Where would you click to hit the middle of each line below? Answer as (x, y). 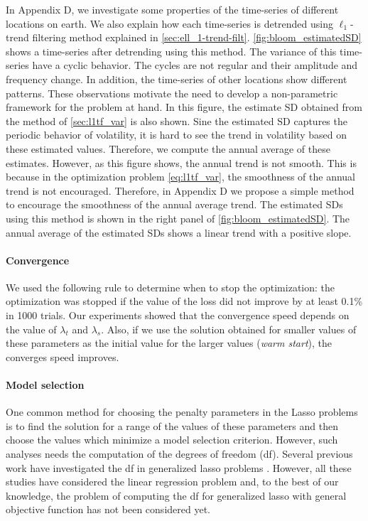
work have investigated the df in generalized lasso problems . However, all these (179, 467)
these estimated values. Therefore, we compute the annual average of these (168, 148)
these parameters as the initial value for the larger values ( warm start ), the (169, 343)
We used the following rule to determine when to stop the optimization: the (171, 287)
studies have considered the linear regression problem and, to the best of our (172, 482)
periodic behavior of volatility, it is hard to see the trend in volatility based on (176, 135)
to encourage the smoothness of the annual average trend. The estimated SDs (174, 204)
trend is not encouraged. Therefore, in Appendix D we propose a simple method (180, 190)
